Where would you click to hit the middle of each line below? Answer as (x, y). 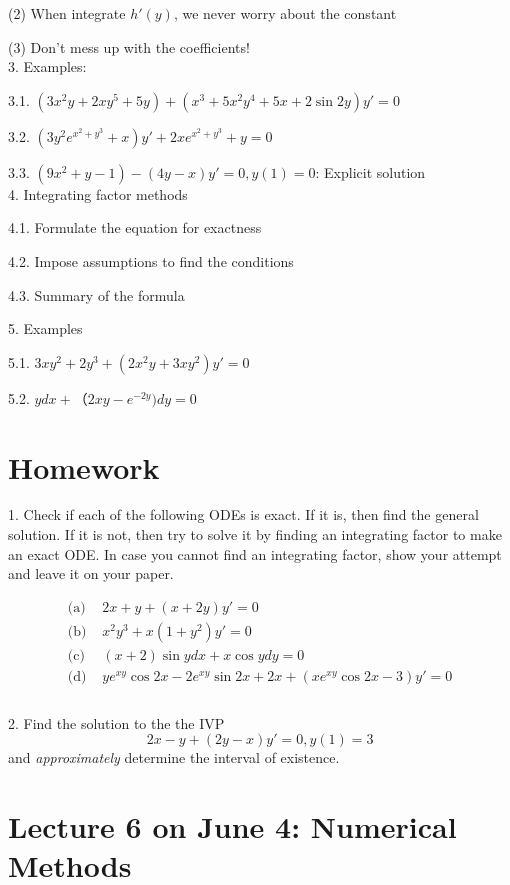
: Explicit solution (370, 171)
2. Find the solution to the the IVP (116, 722)
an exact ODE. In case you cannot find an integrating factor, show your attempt (255, 553)
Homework (84, 466)
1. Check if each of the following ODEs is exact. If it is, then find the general (243, 514)
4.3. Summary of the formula (96, 294)
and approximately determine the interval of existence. (174, 757)
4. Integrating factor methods (98, 193)
